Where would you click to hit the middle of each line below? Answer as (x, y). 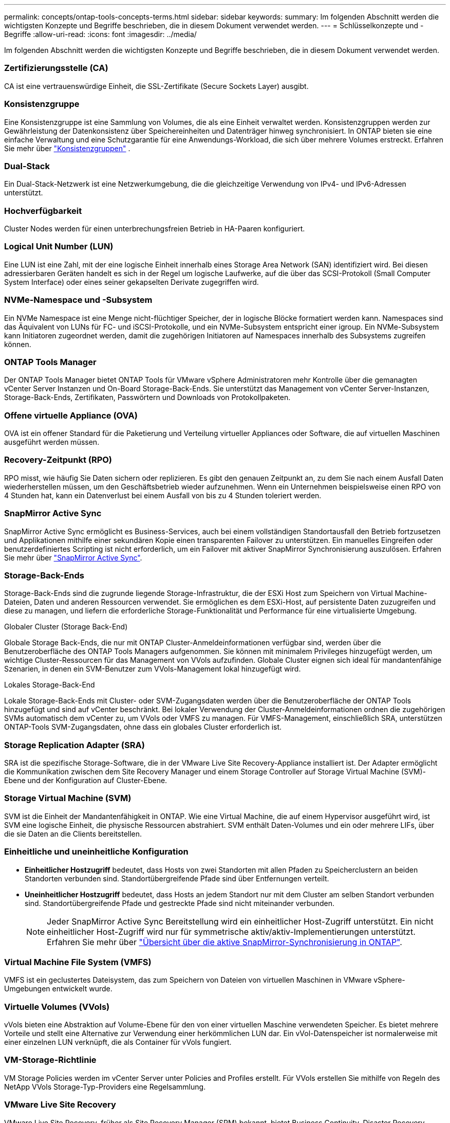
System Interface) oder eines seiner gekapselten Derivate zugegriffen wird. (132, 282)
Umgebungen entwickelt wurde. (58, 989)
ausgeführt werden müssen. (52, 442)
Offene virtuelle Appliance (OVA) (71, 415)
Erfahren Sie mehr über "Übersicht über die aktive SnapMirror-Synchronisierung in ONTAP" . (224, 942)
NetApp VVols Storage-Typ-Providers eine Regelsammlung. (105, 1086)
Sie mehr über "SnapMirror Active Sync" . (73, 557)
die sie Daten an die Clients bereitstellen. (73, 834)
